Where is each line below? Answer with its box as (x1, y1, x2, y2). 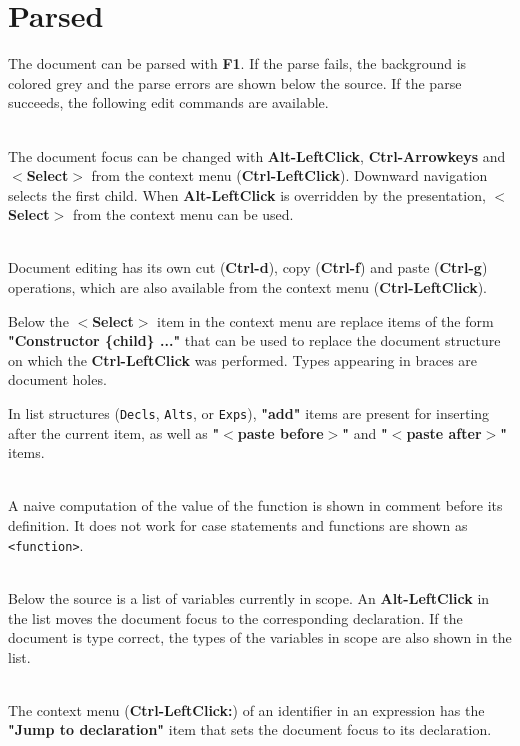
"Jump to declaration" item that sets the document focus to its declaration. (8, 719, 492, 740)
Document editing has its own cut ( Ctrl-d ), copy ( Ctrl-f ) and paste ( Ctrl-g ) (8, 257, 488, 278)
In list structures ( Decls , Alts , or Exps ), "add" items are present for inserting (8, 403, 490, 424)
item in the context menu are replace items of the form (157, 310, 494, 331)
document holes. (8, 369, 107, 390)
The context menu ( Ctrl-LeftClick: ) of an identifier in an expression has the (8, 699, 485, 720)
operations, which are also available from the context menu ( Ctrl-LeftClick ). (8, 277, 487, 298)
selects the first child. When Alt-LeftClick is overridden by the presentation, (8, 184, 486, 205)
